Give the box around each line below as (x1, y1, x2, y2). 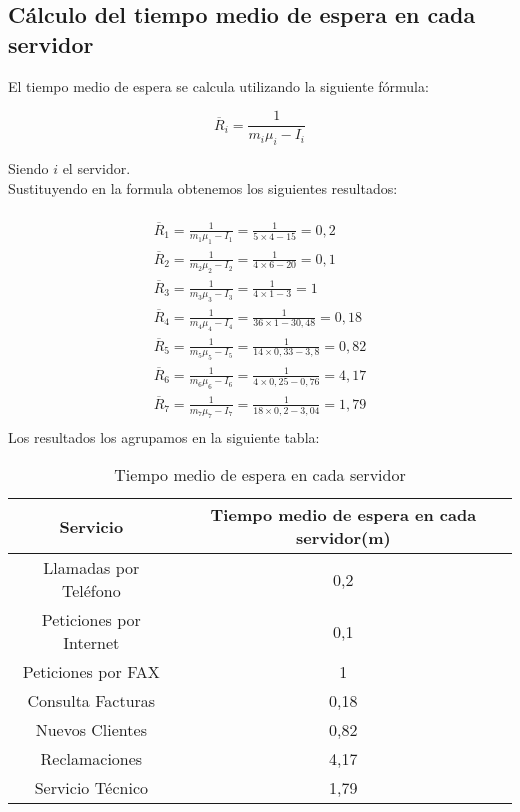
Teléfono (61, 579, 121, 603)
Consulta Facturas (27, 689, 156, 713)
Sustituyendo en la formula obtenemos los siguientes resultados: (8, 177, 398, 198)
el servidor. (62, 158, 131, 179)
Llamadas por (43, 556, 140, 580)
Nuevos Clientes (35, 718, 147, 742)
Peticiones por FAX (22, 660, 160, 684)
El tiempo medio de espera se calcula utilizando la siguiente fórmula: (8, 75, 429, 96)
